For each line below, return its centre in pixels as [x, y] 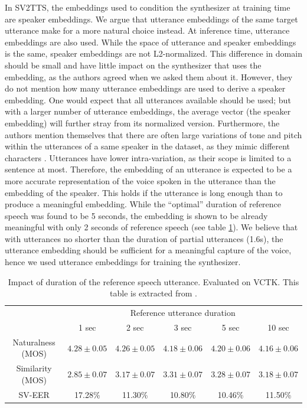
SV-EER [34, 394]
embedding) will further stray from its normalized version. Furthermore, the [142, 123]
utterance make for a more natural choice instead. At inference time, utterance [147, 30]
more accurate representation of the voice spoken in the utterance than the [140, 180]
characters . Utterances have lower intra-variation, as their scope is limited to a [148, 157]
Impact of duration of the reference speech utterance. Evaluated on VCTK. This [153, 281]
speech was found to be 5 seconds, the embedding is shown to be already [136, 215]
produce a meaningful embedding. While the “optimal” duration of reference [143, 204]
